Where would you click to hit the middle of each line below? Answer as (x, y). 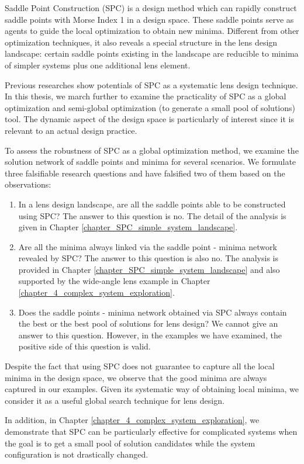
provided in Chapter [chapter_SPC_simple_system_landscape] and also (149, 269)
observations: (28, 184)
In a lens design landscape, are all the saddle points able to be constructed (152, 204)
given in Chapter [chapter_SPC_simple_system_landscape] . (128, 227)
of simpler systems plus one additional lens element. (98, 65)
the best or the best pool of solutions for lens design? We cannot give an (148, 323)
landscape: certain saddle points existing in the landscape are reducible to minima (152, 53)
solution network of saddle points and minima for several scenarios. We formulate (151, 162)
